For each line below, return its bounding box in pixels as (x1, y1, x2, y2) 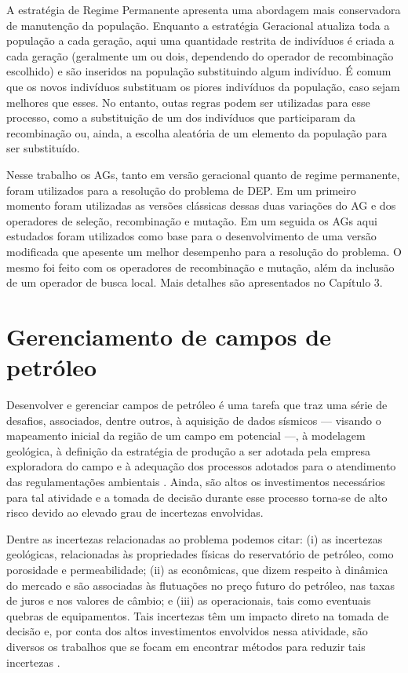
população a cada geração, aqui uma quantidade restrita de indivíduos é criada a (6, 32, 395, 49)
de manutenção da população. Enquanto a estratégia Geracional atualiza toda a (6, 16, 390, 33)
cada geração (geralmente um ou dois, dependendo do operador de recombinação (6, 47, 394, 64)
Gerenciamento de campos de (6, 320, 331, 352)
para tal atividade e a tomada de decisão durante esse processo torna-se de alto (6, 488, 388, 505)
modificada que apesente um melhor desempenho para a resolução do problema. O (6, 243, 402, 259)
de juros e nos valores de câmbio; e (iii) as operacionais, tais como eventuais (6, 592, 371, 609)
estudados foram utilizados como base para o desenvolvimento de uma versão (6, 228, 377, 244)
